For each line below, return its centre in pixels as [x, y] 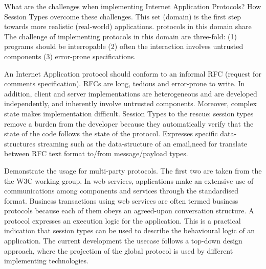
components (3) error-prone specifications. [70, 56]
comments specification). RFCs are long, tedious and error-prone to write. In [125, 83]
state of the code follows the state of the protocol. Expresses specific [111, 133]
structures [20, 143]
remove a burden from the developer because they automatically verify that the [129, 123]
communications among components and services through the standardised [121, 191]
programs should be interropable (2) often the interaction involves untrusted [124, 46]
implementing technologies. [46, 261]
